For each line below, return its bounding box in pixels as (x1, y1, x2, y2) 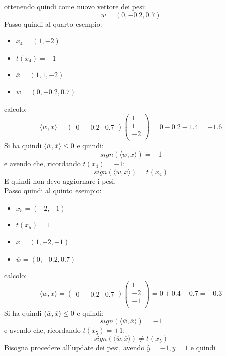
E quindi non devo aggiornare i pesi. (4, 175, 116, 186)
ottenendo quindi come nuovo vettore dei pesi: (4, 1, 146, 11)
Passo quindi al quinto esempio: (4, 185, 102, 196)
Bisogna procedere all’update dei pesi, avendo (4, 342, 145, 353)
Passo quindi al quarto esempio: (4, 18, 102, 29)
